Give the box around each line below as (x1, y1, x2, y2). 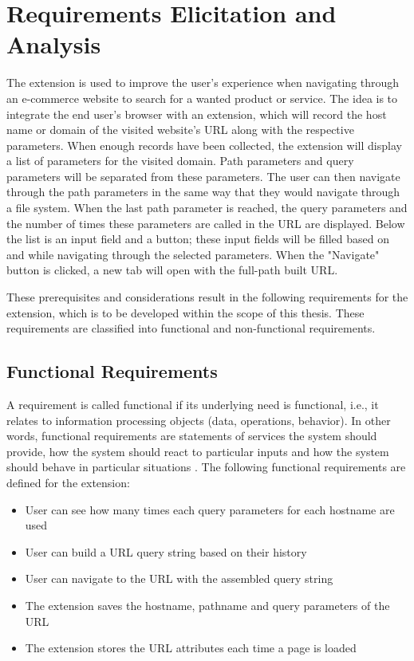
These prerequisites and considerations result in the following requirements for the (6, 289, 408, 305)
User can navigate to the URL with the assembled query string (25, 570, 333, 587)
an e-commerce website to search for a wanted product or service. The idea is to (6, 89, 398, 106)
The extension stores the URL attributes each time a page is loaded (25, 639, 357, 656)
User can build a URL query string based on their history (25, 543, 307, 560)
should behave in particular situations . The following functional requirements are (6, 458, 406, 475)
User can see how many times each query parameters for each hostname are (25, 501, 395, 517)
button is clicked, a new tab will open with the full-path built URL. (6, 262, 338, 278)
